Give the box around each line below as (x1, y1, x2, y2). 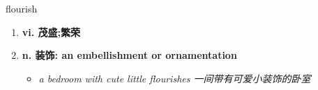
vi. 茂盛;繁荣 (22, 24, 81, 39)
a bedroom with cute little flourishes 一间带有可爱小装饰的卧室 (38, 71, 311, 85)
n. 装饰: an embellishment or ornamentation (22, 48, 237, 62)
